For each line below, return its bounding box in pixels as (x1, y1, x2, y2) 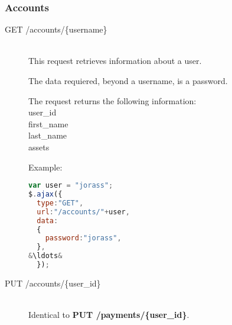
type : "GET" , (37, 198, 84, 207)
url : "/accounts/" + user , (37, 207, 130, 216)
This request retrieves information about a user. (28, 54, 202, 67)
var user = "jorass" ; (28, 181, 113, 190)
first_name (28, 117, 68, 130)
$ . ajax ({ (28, 190, 63, 199)
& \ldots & (28, 252, 63, 260)
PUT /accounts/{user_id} (5, 276, 101, 289)
